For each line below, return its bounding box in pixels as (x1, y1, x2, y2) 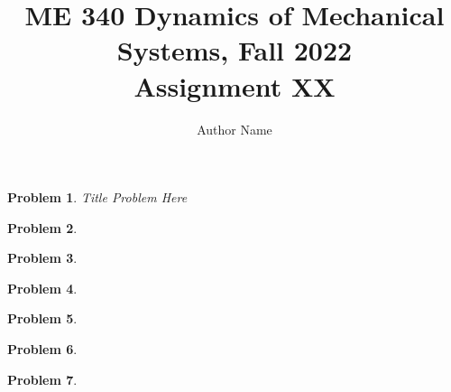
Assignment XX (133, 67, 336, 104)
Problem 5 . (7, 309, 78, 328)
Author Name (197, 119, 272, 138)
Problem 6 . (7, 340, 78, 359)
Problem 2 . (7, 218, 78, 237)
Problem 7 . (7, 369, 78, 388)
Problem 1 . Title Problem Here (7, 188, 188, 207)
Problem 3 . (7, 248, 78, 267)
